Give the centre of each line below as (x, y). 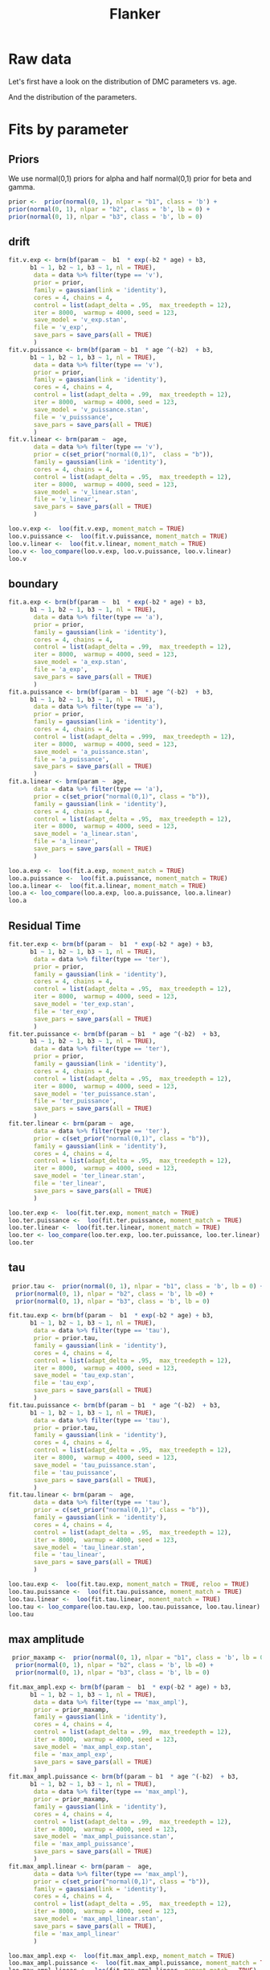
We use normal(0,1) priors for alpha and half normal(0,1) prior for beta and (130, 178)
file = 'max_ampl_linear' (77, 1934)
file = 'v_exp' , (61, 328)
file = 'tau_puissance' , (75, 1472)
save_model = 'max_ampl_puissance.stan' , (104, 1837)
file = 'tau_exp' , (64, 1383)
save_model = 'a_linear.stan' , (86, 834)
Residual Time (45, 926)
